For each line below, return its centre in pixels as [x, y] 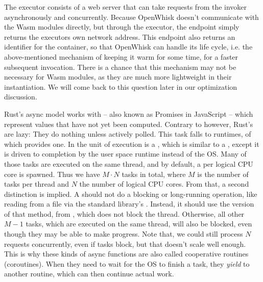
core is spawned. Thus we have [52, 174]
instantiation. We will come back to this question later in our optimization [121, 86]
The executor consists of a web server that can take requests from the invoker [126, 7]
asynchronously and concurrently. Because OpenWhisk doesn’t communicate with [131, 17]
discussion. [21, 97]
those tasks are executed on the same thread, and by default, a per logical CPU [129, 163]
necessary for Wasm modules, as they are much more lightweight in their [118, 77]
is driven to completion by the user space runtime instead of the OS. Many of [125, 154]
